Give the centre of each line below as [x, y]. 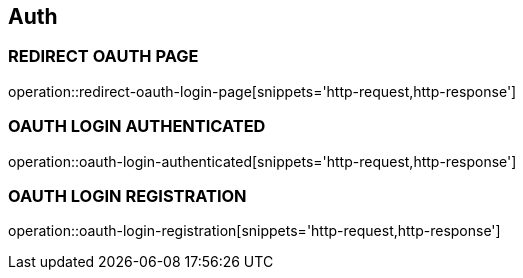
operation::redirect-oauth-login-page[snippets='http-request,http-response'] [262, 91]
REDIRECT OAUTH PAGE [103, 56]
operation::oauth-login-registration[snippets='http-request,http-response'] [254, 231]
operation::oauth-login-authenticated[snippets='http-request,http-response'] [262, 161]
